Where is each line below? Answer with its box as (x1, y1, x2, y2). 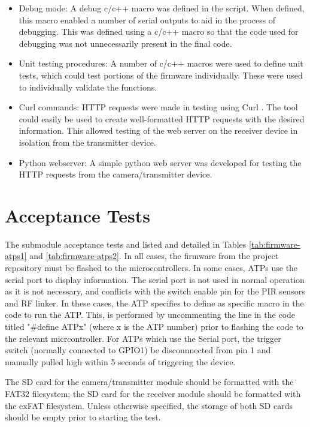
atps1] (5, 249, 27, 262)
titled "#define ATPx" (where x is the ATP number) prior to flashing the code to (5, 320, 303, 332)
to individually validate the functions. (19, 80, 157, 93)
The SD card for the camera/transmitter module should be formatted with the (5, 375, 294, 388)
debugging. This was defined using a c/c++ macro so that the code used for (19, 25, 299, 38)
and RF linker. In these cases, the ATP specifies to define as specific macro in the (5, 296, 304, 309)
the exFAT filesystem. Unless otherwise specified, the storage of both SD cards (5, 399, 293, 411)
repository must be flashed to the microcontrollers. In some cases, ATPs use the (5, 261, 298, 274)
